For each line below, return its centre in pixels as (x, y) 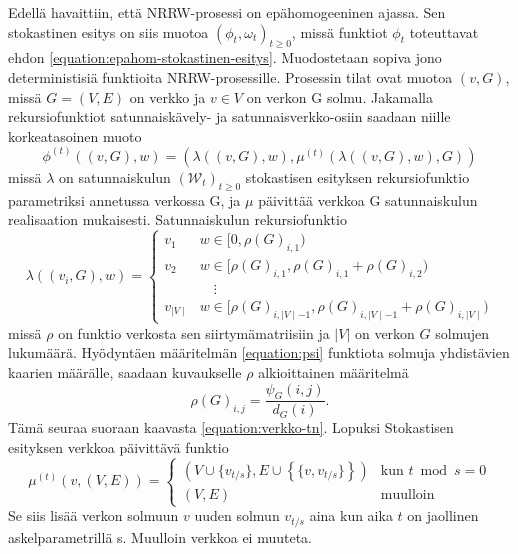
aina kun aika (351, 515)
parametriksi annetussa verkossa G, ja (124, 199)
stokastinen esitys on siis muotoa (108, 31)
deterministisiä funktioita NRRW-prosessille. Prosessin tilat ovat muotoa (230, 76)
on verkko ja (167, 96)
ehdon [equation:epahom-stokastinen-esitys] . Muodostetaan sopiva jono (225, 57)
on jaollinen (443, 515)
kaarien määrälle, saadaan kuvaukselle (125, 371)
